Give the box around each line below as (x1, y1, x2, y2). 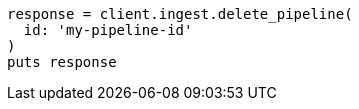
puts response (7, 54, 117, 70)
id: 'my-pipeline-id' (23, 22, 193, 38)
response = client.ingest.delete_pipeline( (7, 6, 353, 22)
